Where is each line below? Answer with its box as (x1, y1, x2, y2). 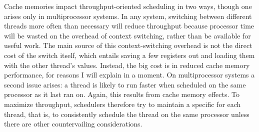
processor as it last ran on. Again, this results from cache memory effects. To (4, 89, 239, 99)
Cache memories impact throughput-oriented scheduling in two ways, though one (4, 1, 252, 11)
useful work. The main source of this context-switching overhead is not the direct (4, 40, 252, 50)
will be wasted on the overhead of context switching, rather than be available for (4, 30, 251, 40)
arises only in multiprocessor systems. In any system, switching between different (4, 10, 252, 21)
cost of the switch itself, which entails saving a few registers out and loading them (4, 49, 255, 60)
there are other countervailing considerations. (4, 118, 142, 129)
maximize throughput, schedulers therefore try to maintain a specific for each (4, 98, 241, 109)
